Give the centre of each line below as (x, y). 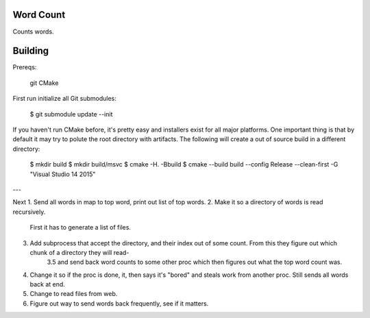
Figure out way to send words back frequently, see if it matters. (119, 303)
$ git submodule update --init (71, 114)
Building (31, 51)
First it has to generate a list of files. (81, 228)
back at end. (47, 284)
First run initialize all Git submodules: (64, 99)
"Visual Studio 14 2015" (63, 174)
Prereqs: (25, 67)
